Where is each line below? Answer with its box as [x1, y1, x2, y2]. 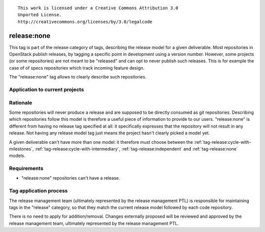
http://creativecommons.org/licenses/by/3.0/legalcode [18, 19, 153, 25]
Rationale [9, 99, 32, 106]
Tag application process [9, 187, 68, 194]
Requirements [9, 165, 44, 172]
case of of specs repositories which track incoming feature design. [9, 65, 145, 71]
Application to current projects [9, 86, 84, 93]
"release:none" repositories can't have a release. [21, 175, 120, 181]
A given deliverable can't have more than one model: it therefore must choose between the [9, 139, 193, 145]
